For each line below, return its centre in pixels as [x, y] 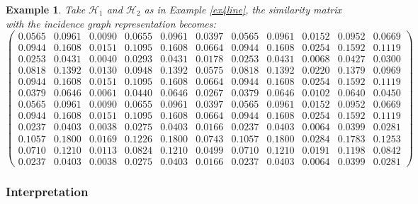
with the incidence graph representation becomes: [111, 23]
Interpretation [47, 191]
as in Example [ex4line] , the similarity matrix [243, 9]
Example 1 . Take [46, 9]
